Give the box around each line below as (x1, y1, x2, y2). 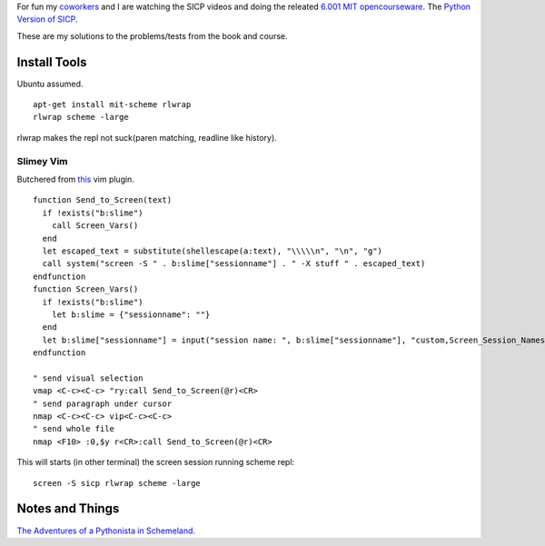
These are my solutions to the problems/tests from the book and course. (16, 30, 288, 41)
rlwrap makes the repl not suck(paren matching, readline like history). (16, 132, 277, 143)
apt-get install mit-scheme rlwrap (33, 100, 192, 110)
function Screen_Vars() (33, 284, 139, 294)
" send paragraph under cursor (33, 398, 173, 409)
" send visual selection (33, 372, 144, 383)
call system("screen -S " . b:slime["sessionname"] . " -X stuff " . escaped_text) (42, 259, 426, 269)
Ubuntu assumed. (16, 78, 84, 89)
